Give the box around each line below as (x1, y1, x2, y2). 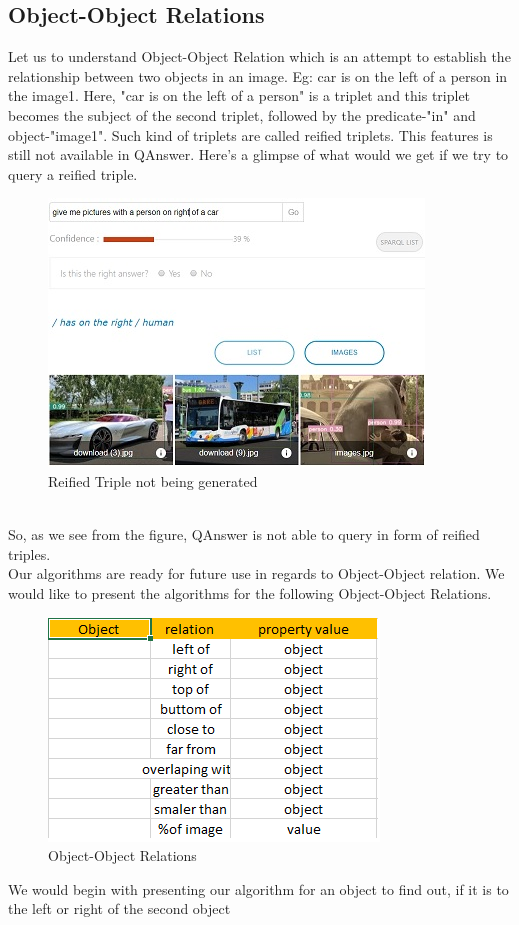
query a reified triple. (8, 163, 138, 184)
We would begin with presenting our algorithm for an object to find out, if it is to (8, 878, 509, 899)
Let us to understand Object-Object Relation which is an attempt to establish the (8, 46, 511, 67)
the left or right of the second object (8, 898, 231, 919)
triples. (8, 543, 51, 564)
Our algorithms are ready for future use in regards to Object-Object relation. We (8, 563, 505, 584)
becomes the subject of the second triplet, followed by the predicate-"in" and (8, 104, 476, 125)
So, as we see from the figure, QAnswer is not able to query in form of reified (8, 524, 480, 545)
